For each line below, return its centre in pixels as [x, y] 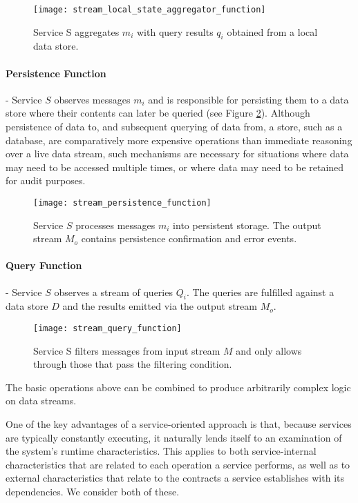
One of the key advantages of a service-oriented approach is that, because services [179, 424]
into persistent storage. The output [247, 225]
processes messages [115, 225]
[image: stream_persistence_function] [122, 203]
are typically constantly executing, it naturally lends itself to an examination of [174, 437]
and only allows [269, 350]
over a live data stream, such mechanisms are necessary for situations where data [177, 154]
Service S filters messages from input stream [127, 350]
